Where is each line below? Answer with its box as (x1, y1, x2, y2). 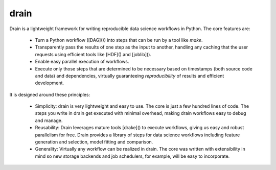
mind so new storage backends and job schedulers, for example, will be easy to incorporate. (35, 153, 230, 159)
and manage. (35, 117, 63, 124)
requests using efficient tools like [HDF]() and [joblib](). (35, 51, 152, 57)
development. (35, 80, 64, 86)
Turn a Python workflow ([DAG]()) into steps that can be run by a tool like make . (35, 37, 203, 43)
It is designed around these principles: (9, 91, 90, 98)
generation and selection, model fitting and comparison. (35, 139, 153, 145)
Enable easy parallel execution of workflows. (35, 59, 130, 65)
